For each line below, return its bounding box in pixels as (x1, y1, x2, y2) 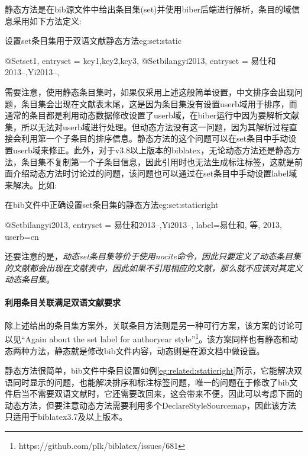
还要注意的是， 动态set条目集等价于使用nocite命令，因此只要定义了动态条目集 (5, 250, 301, 262)
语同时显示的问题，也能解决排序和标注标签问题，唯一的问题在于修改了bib (5, 375, 290, 388)
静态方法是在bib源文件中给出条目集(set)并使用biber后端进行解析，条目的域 (5, 3, 292, 15)
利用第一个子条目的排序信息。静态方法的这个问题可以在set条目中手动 (21, 132, 288, 144)
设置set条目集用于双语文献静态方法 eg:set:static (5, 34, 181, 47)
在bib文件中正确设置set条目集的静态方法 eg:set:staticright (5, 198, 219, 211)
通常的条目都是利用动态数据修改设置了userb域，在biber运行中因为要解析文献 (5, 109, 300, 121)
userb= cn (5, 230, 39, 242)
